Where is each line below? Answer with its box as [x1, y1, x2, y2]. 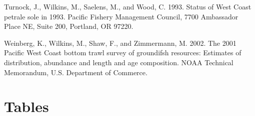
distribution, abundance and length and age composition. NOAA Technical [4, 57, 233, 67]
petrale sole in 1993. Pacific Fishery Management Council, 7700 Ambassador [4, 11, 238, 21]
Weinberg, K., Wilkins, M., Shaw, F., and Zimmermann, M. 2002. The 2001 [4, 37, 236, 48]
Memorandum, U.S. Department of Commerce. [4, 67, 147, 77]
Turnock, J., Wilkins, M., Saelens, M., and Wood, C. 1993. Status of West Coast [4, 1, 251, 11]
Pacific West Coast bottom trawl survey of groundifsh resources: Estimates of [4, 47, 241, 58]
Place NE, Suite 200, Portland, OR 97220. [4, 21, 133, 31]
